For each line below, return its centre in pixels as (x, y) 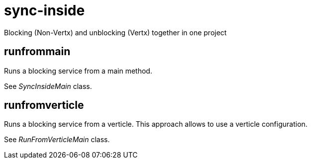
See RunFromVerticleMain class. (57, 140)
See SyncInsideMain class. (48, 86)
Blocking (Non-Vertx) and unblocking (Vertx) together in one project (115, 32)
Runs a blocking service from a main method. (78, 71)
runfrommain (37, 52)
